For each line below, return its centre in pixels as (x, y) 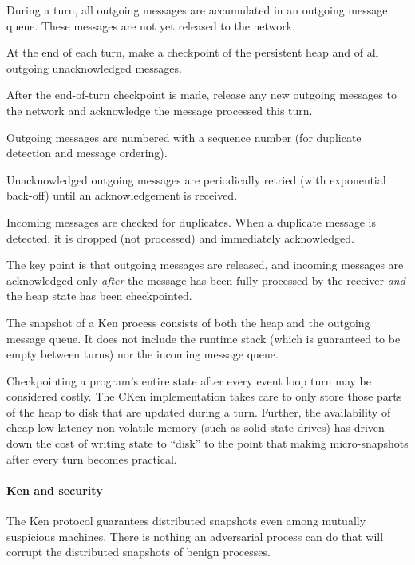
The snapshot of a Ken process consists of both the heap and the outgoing (188, 322)
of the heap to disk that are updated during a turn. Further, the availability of (199, 411)
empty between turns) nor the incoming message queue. (142, 354)
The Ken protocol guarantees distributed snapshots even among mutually (186, 521)
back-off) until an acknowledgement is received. (122, 195)
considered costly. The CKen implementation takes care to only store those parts (204, 396)
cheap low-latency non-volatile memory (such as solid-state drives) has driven (196, 427)
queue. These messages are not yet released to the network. (151, 25)
